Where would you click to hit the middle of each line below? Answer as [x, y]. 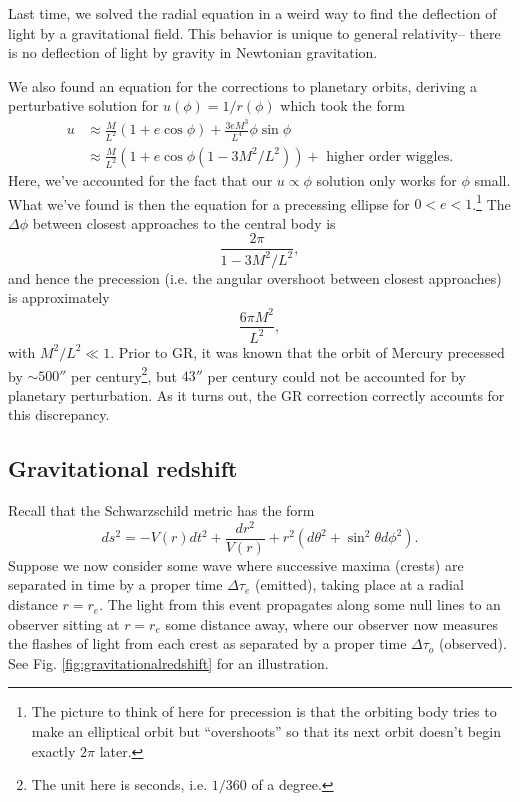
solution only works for [386, 179]
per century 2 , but [124, 374]
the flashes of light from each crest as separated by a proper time [207, 643]
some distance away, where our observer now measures [332, 623]
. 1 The [491, 202]
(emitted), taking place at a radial [359, 584]
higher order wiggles [388, 156]
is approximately [59, 297]
